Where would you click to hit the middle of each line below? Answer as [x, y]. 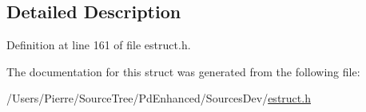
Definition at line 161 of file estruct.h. [99, 45]
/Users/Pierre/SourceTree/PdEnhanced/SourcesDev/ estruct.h [159, 98]
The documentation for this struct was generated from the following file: [183, 71]
